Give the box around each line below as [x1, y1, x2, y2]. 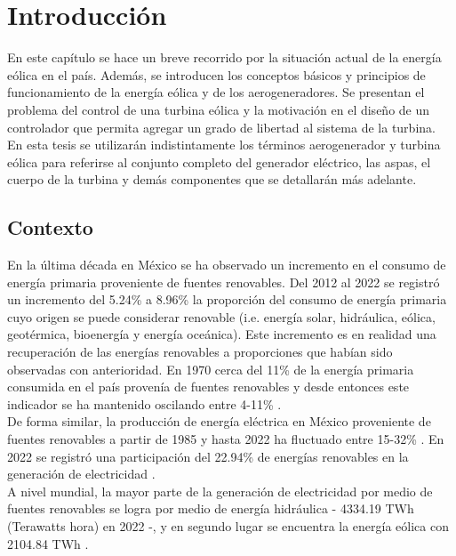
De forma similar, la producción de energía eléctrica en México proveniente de [7, 412, 431, 431]
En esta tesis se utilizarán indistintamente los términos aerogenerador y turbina [7, 135, 441, 154]
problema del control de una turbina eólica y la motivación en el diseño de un [7, 100, 430, 118]
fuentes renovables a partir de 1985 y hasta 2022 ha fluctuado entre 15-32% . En [7, 430, 444, 448]
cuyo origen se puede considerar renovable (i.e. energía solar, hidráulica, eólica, [7, 307, 436, 326]
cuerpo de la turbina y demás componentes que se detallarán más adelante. [7, 170, 417, 189]
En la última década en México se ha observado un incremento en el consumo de [7, 255, 446, 274]
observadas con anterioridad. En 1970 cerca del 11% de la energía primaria [7, 359, 414, 378]
